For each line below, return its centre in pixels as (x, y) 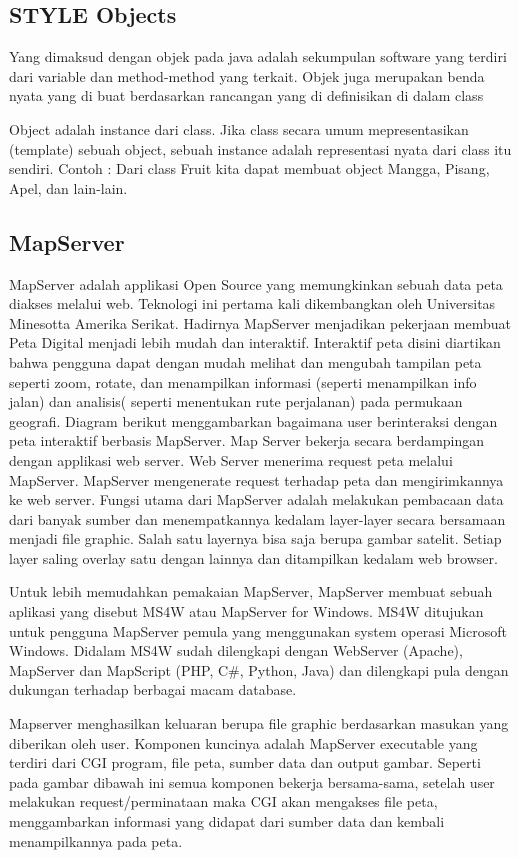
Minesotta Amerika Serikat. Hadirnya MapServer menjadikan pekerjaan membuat (260, 322)
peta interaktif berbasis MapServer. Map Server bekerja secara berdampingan (247, 440)
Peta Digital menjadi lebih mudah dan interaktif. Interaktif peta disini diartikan (255, 342)
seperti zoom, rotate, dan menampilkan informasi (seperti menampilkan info (243, 381)
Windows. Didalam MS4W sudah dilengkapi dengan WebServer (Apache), (236, 650)
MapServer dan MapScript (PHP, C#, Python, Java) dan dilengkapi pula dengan (259, 669)
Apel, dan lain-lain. (68, 187)
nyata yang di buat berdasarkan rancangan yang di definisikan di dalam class (246, 95)
